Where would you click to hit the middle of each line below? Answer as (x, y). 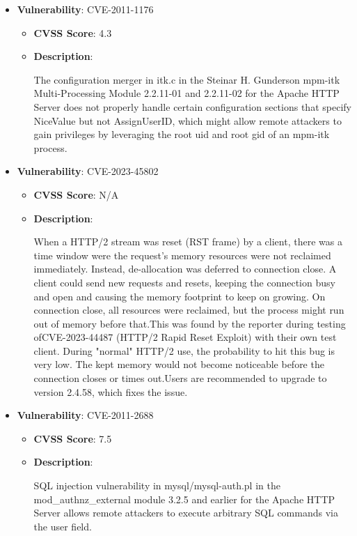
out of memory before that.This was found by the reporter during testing (190, 323)
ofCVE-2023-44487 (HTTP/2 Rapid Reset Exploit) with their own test (185, 337)
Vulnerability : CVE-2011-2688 (85, 415)
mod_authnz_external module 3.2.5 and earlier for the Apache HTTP (184, 499)
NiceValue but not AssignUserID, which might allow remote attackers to (188, 120)
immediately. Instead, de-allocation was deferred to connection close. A (185, 269)
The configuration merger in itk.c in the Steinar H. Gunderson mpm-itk (187, 79)
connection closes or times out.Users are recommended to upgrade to (180, 378)
